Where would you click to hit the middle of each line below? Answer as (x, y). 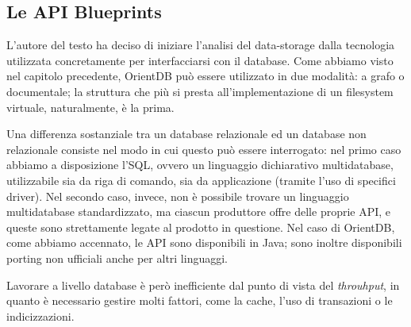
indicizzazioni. (40, 315)
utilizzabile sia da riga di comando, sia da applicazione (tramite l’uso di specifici (201, 180)
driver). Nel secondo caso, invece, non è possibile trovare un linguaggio (178, 196)
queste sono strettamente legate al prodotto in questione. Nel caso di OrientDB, (201, 227)
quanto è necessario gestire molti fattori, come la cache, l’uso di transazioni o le (200, 300)
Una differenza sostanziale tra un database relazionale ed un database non (186, 134)
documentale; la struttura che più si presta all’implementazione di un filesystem (200, 91)
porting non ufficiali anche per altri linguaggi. (117, 258)
